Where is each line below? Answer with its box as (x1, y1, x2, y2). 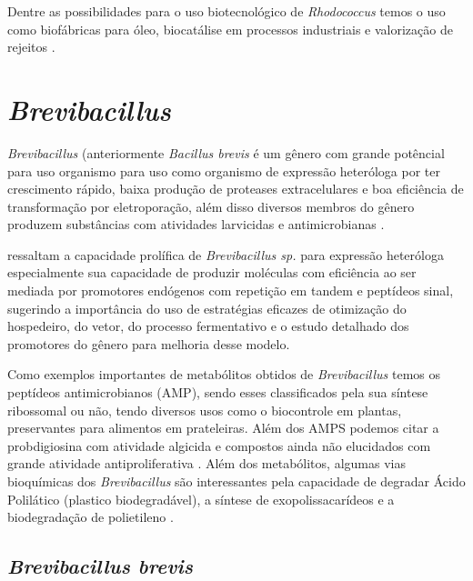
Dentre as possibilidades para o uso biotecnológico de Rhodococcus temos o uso (7, 2, 446, 20)
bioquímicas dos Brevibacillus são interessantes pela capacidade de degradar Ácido (7, 472, 466, 490)
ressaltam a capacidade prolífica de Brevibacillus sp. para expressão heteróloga (7, 245, 444, 264)
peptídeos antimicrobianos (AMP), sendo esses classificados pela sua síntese (7, 383, 428, 402)
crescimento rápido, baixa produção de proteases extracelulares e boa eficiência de (7, 179, 464, 198)
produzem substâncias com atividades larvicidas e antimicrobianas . (7, 215, 385, 234)
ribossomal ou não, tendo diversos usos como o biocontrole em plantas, (7, 400, 402, 419)
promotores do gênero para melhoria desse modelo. (7, 334, 290, 353)
